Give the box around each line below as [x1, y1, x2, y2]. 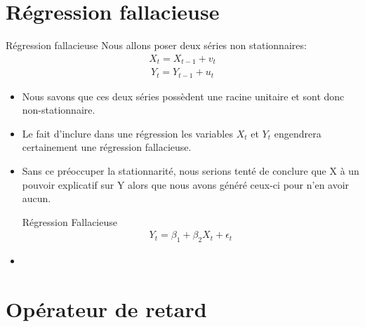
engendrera [274, 126, 321, 140]
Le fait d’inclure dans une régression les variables [22, 126, 233, 140]
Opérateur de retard [6, 295, 207, 323]
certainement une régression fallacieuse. [22, 140, 192, 154]
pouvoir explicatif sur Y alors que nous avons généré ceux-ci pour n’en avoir [22, 177, 350, 192]
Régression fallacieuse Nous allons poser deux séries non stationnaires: [6, 38, 307, 53]
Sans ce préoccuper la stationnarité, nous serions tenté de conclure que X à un [22, 163, 359, 178]
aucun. [22, 191, 51, 206]
